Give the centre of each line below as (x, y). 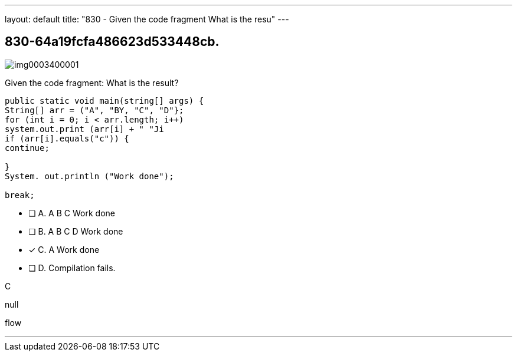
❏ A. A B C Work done (72, 213)
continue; (27, 148)
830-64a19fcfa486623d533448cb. (112, 42)
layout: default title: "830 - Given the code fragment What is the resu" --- (147, 19)
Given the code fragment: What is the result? (92, 83)
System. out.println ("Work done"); (89, 176)
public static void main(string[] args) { (104, 100)
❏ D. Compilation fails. (72, 268)
